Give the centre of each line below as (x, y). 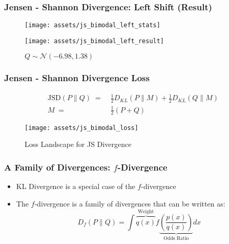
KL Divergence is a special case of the (76, 186)
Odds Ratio (176, 239)
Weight (146, 211)
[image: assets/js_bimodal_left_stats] (92, 25)
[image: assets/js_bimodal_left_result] (95, 41)
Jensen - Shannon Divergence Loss (77, 78)
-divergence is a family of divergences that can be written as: (130, 203)
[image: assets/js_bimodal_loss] (81, 128)
